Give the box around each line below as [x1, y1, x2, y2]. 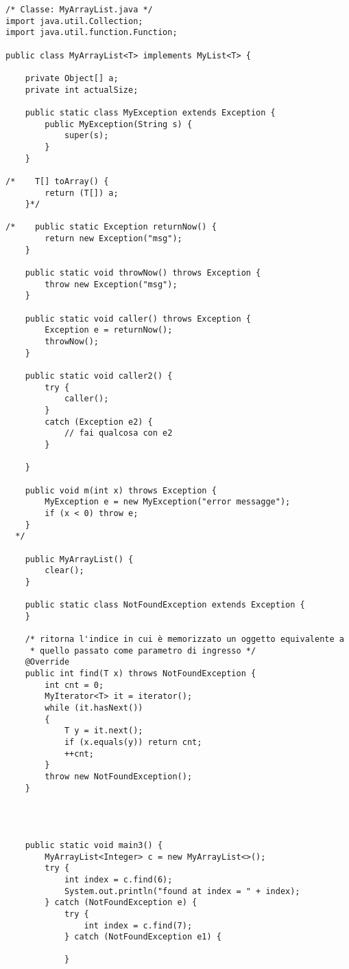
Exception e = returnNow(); [45, 325, 173, 335]
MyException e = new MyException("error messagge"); [45, 497, 291, 507]
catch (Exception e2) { [45, 416, 153, 427]
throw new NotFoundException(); [45, 771, 193, 781]
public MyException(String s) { [45, 119, 193, 129]
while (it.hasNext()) [45, 703, 143, 713]
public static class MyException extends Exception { [25, 107, 276, 118]
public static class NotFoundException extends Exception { [25, 600, 305, 610]
